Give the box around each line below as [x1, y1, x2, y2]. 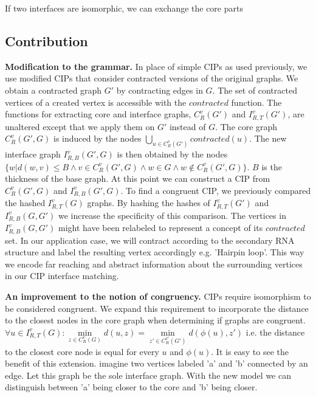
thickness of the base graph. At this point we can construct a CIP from [5, 172, 270, 185]
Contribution [5, 31, 88, 50]
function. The [231, 95, 282, 108]
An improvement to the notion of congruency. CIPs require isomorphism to [5, 289, 311, 302]
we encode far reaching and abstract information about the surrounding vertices [5, 257, 303, 270]
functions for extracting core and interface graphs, [5, 108, 191, 120]
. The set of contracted [212, 83, 297, 96]
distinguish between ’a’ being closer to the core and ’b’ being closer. [5, 381, 258, 393]
